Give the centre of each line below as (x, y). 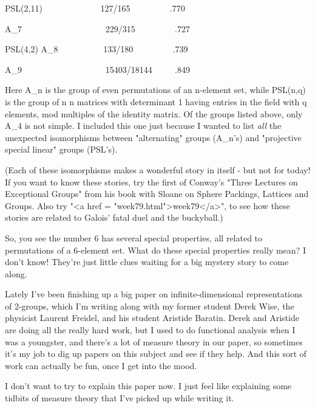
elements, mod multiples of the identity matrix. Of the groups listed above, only (154, 113)
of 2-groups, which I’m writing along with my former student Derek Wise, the (150, 306)
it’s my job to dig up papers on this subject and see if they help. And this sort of (156, 354)
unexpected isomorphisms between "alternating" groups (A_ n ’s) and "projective (153, 137)
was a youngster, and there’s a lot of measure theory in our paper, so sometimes (154, 341)
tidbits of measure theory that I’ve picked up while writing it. (120, 398)
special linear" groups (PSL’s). (61, 149)
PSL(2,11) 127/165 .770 (95, 8)
